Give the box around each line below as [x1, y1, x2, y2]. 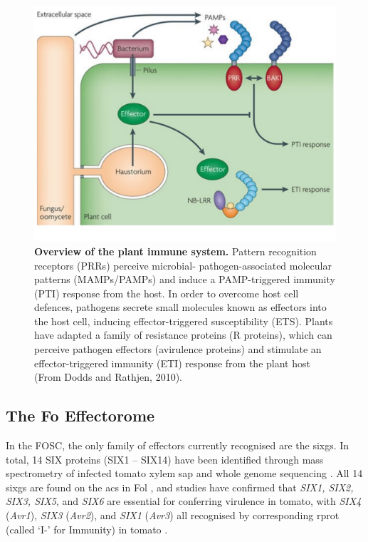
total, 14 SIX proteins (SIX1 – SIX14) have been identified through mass [6, 451, 324, 466]
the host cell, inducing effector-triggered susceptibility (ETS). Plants [34, 313, 333, 328]
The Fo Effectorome [6, 404, 155, 426]
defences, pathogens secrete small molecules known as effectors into [34, 300, 327, 315]
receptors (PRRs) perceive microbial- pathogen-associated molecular [34, 257, 332, 272]
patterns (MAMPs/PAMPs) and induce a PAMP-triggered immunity [34, 272, 335, 287]
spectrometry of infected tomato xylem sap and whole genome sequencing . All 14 [6, 466, 363, 481]
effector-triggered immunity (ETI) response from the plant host [34, 355, 310, 370]
